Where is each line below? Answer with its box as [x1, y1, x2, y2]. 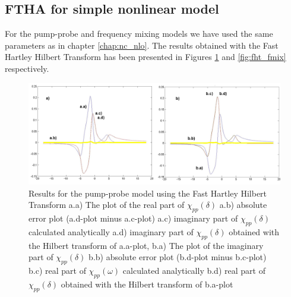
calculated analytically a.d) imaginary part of [29, 225, 194, 238]
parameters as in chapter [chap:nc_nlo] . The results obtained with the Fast [5, 39, 279, 51]
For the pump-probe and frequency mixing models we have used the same [5, 27, 273, 40]
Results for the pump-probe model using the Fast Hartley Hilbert [29, 187, 267, 199]
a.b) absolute [219, 198, 267, 211]
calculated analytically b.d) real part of [122, 264, 265, 276]
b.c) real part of [29, 264, 86, 276]
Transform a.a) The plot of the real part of [29, 198, 185, 211]
